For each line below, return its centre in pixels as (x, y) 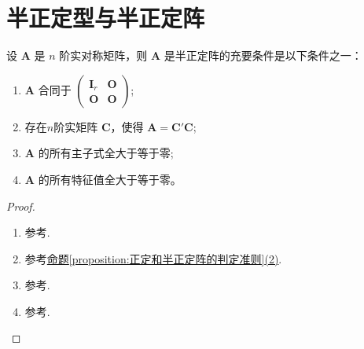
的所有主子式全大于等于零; (106, 153)
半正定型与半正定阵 (106, 18)
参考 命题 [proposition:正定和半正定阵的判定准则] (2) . (153, 258)
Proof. (21, 206)
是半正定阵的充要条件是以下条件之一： (263, 55)
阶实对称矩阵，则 (103, 55)
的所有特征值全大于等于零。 (110, 179)
